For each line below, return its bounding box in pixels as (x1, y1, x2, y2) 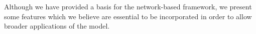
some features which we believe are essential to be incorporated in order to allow (4, 11, 252, 21)
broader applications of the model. (4, 21, 110, 31)
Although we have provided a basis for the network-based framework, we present (4, 1, 252, 11)
